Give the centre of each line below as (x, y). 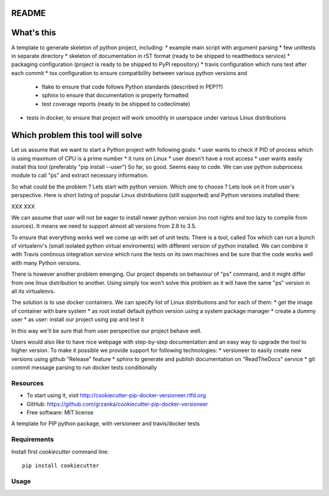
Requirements (33, 439)
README (28, 13)
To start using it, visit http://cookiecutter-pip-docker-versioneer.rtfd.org (116, 395)
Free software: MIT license (60, 412)
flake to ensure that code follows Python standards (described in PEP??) (133, 87)
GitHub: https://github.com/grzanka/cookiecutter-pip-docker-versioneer (117, 404)
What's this (34, 33)
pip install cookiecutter (61, 466)
